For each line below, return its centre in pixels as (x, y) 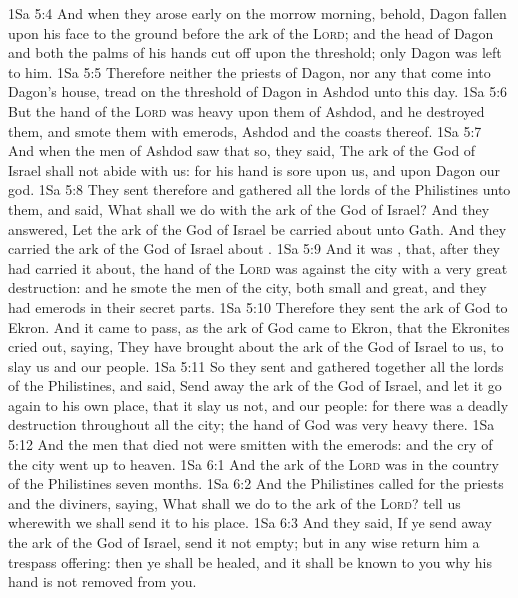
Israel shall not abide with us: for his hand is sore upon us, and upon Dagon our (254, 169)
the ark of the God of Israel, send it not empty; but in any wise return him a (244, 542)
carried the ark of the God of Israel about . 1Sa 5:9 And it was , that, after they (254, 248)
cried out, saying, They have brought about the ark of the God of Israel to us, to (256, 346)
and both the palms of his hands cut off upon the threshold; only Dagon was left (255, 52)
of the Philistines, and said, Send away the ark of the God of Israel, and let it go (255, 385)
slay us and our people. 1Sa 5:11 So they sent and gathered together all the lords (256, 365)
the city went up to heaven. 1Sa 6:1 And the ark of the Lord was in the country (253, 463)
